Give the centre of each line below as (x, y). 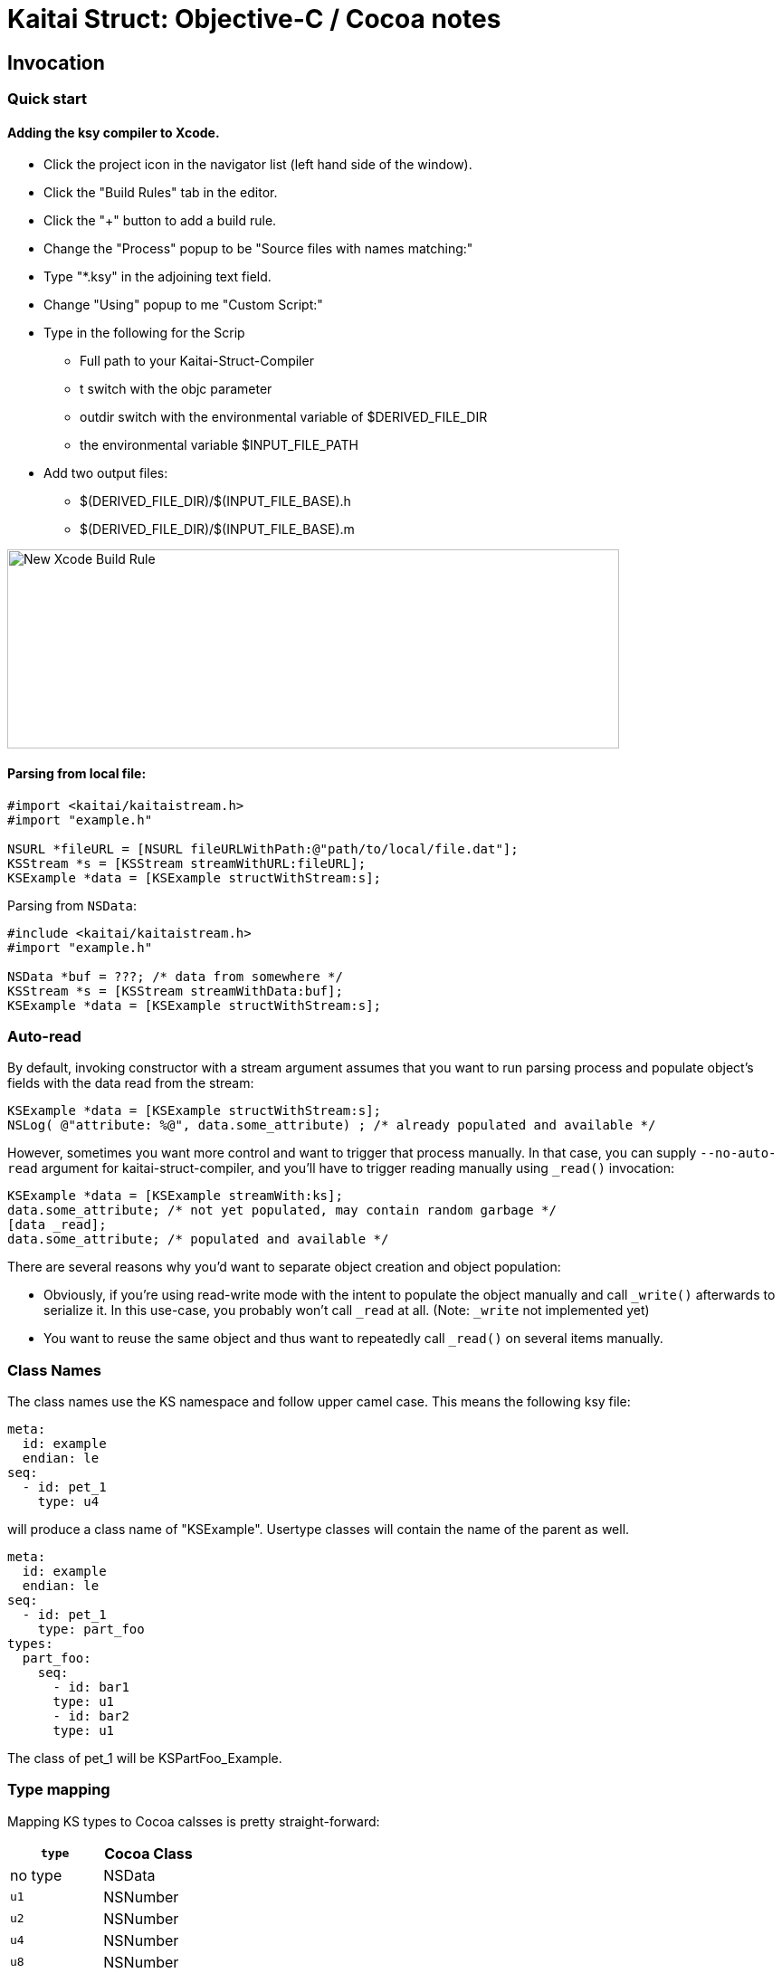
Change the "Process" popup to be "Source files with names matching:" (258, 249)
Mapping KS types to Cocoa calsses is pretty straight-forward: (194, 1821)
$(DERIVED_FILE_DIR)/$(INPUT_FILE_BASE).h (215, 501)
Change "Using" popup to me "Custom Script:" (183, 305)
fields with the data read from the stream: (131, 1083)
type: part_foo (91, 1630)
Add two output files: (106, 473)
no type (36, 1875)
